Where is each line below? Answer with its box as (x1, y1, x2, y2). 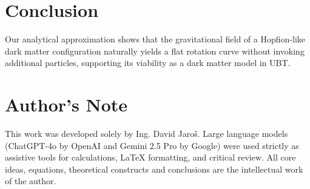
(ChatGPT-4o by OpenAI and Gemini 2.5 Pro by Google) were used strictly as (5, 139, 299, 151)
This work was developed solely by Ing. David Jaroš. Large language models (5, 127, 288, 140)
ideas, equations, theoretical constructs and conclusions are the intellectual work (5, 162, 303, 175)
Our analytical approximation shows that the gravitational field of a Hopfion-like (5, 33, 305, 45)
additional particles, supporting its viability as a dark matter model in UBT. (5, 56, 291, 69)
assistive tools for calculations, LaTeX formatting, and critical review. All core (5, 151, 296, 164)
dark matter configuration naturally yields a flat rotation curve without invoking (5, 44, 305, 57)
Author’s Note (5, 92, 128, 117)
